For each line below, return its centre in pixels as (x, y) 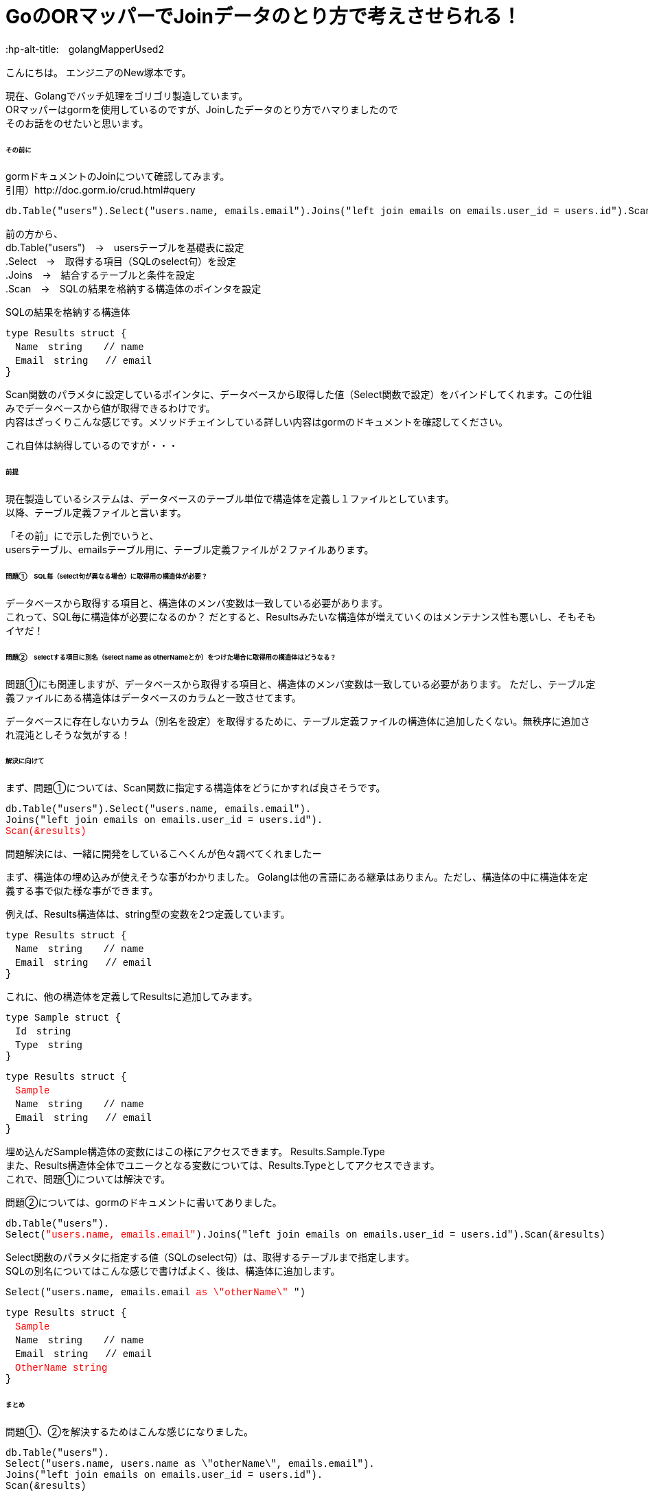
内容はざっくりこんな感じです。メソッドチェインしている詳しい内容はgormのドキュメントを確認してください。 (257, 422)
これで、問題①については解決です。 (88, 1179)
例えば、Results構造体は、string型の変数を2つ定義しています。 (148, 914)
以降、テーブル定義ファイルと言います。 (96, 513)
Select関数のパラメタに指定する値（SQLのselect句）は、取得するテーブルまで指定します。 (210, 1258)
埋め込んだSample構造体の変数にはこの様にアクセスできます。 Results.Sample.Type (195, 1152)
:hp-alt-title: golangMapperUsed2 (85, 49)
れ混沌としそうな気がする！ (68, 734)
